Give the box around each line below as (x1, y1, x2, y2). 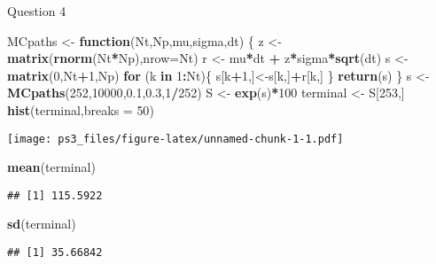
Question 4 (7, 2, 66, 19)
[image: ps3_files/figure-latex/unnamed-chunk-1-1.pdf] (7, 132, 344, 145)
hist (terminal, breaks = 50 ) (7, 100, 154, 119)
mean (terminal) (7, 158, 96, 176)
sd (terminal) (7, 214, 76, 233)
